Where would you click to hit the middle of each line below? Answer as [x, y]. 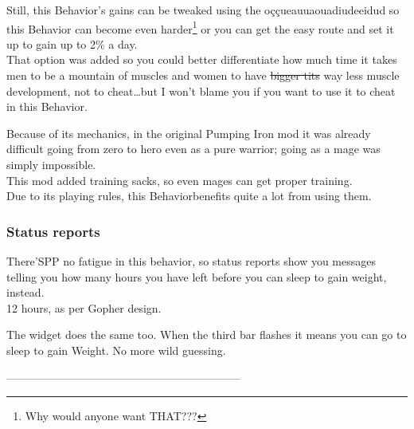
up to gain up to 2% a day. [72, 43]
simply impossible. [51, 164]
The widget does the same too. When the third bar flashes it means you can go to [207, 335]
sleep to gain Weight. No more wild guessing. [116, 350]
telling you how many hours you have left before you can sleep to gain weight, [197, 276]
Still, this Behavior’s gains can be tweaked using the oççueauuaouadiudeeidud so [203, 10]
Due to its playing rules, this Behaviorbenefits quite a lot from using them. [189, 196]
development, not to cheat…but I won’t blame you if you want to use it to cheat [201, 91]
